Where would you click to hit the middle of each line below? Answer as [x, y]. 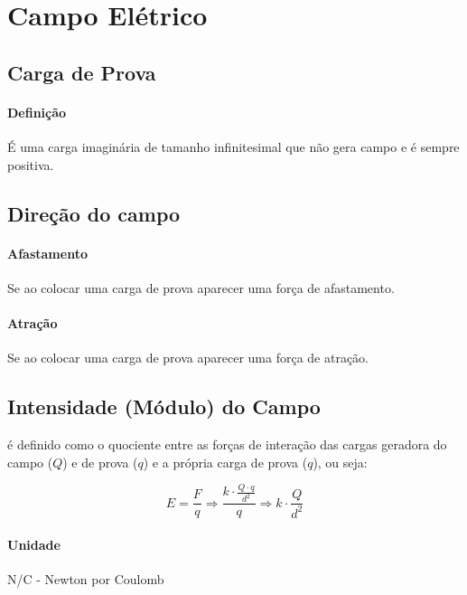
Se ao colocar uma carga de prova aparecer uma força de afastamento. [201, 287]
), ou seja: [340, 462]
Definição [37, 112]
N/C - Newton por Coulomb [86, 579]
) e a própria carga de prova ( [225, 462]
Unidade [34, 544]
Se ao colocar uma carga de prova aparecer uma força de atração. [188, 358]
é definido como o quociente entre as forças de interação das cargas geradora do [227, 444]
